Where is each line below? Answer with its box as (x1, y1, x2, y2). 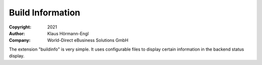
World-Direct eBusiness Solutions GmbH (47, 38, 129, 43)
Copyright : (9, 24, 32, 30)
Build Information (9, 7, 81, 18)
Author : (9, 30, 25, 36)
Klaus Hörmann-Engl (47, 30, 89, 36)
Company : (9, 38, 31, 43)
